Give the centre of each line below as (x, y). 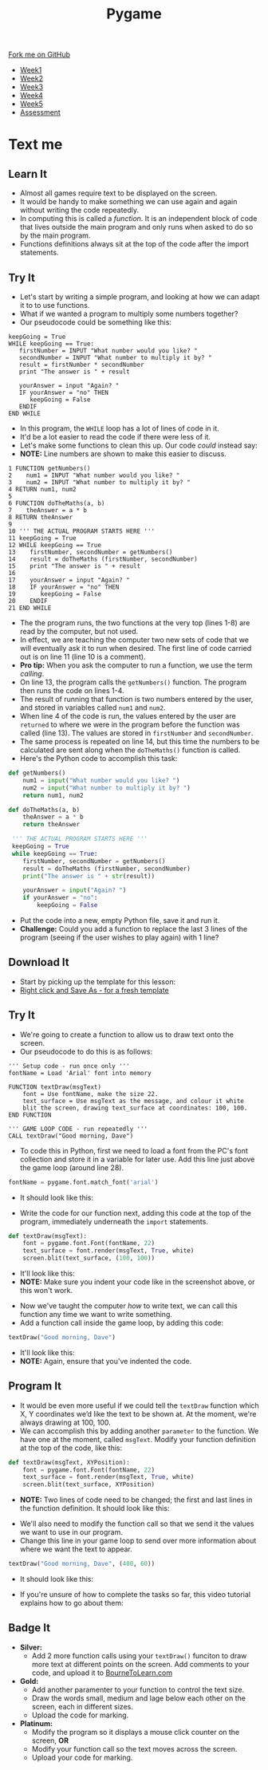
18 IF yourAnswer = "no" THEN (64, 587)
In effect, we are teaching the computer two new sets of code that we (134, 640)
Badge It (29, 1628)
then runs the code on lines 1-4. (72, 690)
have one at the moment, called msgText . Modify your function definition (138, 1439)
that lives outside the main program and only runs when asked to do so (136, 227)
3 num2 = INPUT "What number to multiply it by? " (100, 483)
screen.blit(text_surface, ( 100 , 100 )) (89, 1258)
